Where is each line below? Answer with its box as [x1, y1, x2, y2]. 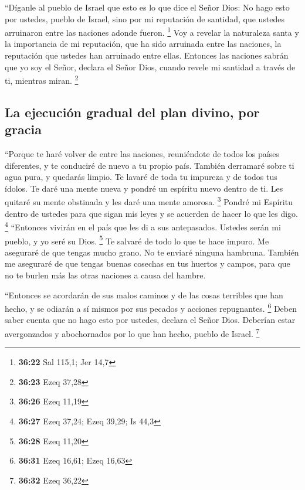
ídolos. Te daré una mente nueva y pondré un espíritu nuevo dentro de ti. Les [5, 182, 283, 194]
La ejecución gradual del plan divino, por [5, 103, 260, 121]
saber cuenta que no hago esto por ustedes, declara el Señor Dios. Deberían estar [5, 314, 296, 326]
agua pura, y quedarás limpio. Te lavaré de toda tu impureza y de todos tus [5, 171, 277, 183]
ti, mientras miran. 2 [5, 73, 79, 86]
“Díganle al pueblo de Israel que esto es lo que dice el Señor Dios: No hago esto [5, 1, 290, 13]
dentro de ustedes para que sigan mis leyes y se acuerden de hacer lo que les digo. [5, 207, 298, 219]
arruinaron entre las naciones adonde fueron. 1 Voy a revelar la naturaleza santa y [5, 25, 299, 38]
